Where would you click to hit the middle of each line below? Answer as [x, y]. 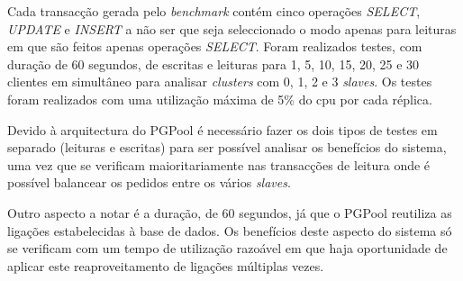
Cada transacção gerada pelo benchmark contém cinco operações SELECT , [214, 11]
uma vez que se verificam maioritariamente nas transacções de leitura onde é [219, 164]
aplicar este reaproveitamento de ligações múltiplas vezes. [166, 265]
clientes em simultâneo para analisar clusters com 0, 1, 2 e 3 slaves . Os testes [220, 82]
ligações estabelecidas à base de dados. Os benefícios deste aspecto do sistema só [230, 230]
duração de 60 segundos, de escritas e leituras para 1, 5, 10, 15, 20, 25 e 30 [213, 63]
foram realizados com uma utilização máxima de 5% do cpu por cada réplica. [220, 99]
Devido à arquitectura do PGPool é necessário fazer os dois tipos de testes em [222, 129]
